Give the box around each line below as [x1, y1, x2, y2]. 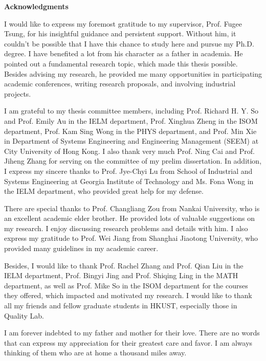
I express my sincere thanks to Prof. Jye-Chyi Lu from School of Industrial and [4, 165, 253, 176]
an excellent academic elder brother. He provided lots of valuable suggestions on [4, 213, 255, 223]
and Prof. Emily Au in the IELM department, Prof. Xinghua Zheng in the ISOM [4, 115, 258, 126]
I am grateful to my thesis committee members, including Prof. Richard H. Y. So [4, 105, 258, 116]
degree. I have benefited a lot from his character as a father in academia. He [4, 48, 243, 59]
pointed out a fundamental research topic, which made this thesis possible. [4, 58, 238, 69]
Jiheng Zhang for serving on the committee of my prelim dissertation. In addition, [4, 155, 262, 166]
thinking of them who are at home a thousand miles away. [4, 347, 187, 358]
